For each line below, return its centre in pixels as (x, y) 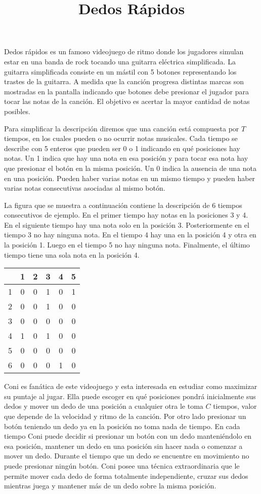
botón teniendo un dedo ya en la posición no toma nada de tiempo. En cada (122, 426)
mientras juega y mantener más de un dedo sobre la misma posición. (110, 486)
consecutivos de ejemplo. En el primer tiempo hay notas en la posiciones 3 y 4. (126, 215)
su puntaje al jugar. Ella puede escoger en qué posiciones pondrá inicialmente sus (130, 396)
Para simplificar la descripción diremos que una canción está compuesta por (122, 128)
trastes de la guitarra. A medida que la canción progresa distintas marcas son (124, 81)
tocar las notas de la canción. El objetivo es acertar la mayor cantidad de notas (127, 101)
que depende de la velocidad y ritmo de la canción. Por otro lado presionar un (125, 416)
